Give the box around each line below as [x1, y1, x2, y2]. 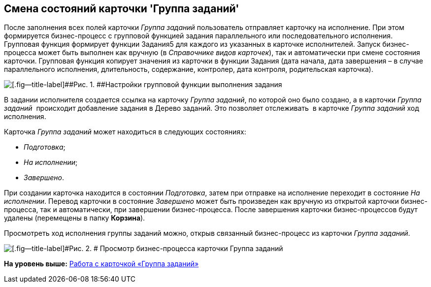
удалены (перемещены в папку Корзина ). [4, 214, 145, 223]
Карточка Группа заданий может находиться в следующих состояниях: [4, 128, 246, 136]
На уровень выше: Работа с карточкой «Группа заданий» [4, 259, 199, 268]
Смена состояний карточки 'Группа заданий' [4, 2, 239, 15]
